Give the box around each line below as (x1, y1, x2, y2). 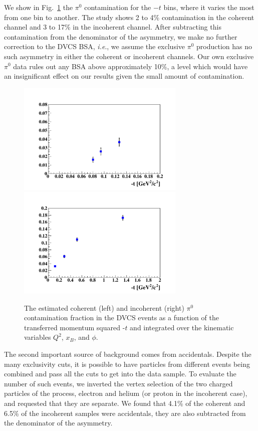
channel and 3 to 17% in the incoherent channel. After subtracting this (4, 22, 221, 32)
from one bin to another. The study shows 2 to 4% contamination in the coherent (4, 12, 254, 22)
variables (24, 332, 51, 342)
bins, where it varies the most (163, 2, 254, 12)
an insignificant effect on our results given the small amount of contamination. (4, 71, 244, 81)
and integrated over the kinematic (130, 322, 234, 332)
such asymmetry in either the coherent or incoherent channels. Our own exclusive (4, 51, 254, 61)
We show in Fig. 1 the (4, 2, 73, 12)
